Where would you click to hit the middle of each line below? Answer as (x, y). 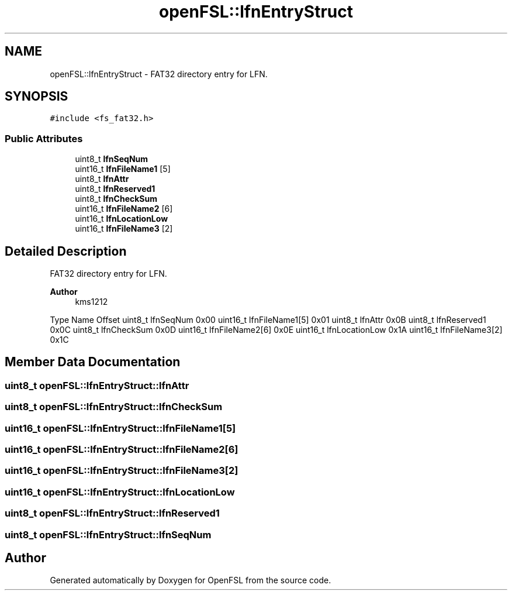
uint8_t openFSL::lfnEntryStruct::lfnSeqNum (108, 534)
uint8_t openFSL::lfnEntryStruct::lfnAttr (97, 385)
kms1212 (91, 302)
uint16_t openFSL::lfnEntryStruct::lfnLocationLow (120, 492)
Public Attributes (44, 138)
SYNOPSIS (37, 97)
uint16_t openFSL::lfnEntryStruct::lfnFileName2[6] (122, 449)
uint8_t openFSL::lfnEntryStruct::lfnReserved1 (112, 513)
